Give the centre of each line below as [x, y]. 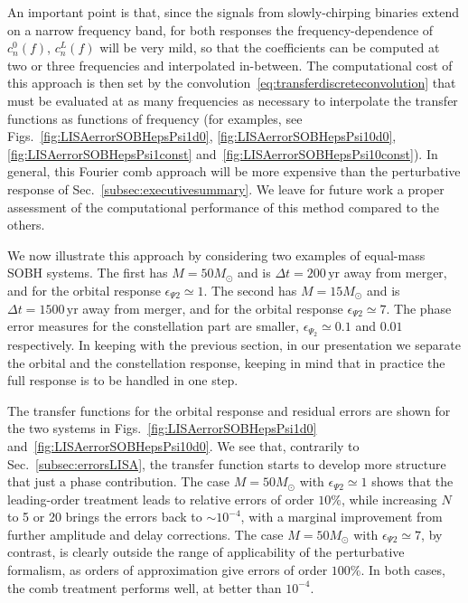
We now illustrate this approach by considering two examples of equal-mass [216, 254]
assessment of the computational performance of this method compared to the [224, 207]
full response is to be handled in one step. [123, 380]
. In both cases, [403, 570]
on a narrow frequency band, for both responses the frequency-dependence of [220, 29]
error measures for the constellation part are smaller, [153, 326]
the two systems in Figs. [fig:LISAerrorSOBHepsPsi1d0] [162, 428]
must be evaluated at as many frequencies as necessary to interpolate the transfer [233, 100]
